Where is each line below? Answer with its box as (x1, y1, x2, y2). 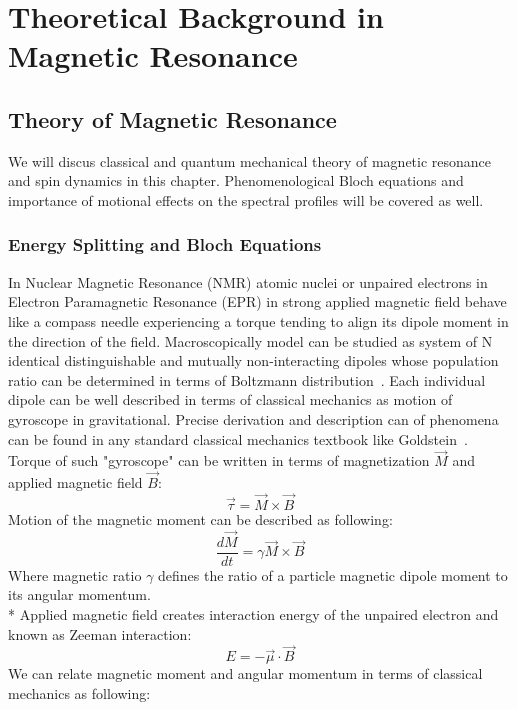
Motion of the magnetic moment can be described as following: (8, 508, 393, 529)
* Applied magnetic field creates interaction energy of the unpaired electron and (8, 604, 499, 625)
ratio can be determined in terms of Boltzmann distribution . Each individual (8, 369, 486, 390)
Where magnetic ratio (8, 564, 142, 585)
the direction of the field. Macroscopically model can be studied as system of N (8, 330, 493, 351)
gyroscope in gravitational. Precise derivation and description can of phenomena (8, 408, 499, 429)
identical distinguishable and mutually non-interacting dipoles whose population (8, 350, 499, 371)
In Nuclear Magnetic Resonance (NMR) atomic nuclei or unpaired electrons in (8, 271, 488, 292)
